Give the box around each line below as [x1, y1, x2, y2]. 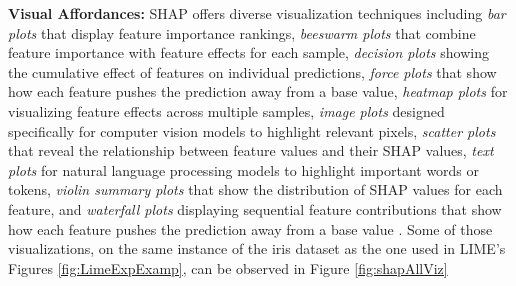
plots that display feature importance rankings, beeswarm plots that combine [8, 22, 476, 43]
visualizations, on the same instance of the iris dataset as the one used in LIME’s [8, 238, 506, 259]
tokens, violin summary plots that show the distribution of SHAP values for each [8, 179, 503, 200]
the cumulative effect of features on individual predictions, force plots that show [8, 61, 497, 82]
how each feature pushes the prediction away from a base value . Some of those [8, 218, 493, 239]
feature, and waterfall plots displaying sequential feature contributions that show [8, 198, 502, 219]
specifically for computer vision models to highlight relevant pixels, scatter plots [8, 120, 496, 141]
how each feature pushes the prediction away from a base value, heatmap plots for [8, 81, 508, 102]
